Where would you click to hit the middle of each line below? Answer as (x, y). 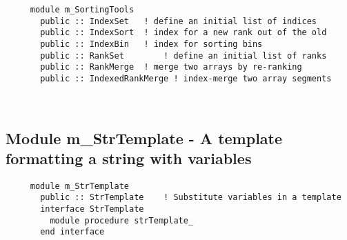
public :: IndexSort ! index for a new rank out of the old (184, 33)
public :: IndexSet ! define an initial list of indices (179, 21)
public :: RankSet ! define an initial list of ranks (184, 56)
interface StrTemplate (92, 209)
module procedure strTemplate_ (122, 220)
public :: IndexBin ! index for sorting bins (151, 44)
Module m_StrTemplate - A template (144, 138)
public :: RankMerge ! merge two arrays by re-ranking (171, 67)
